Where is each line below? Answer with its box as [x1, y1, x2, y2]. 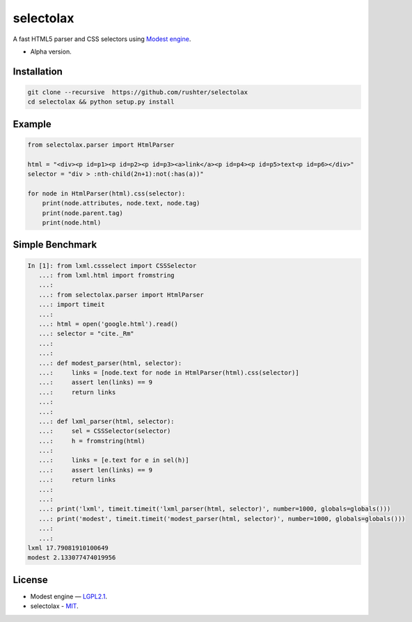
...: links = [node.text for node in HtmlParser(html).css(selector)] [38, 369, 299, 376]
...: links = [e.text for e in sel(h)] [38, 456, 189, 464]
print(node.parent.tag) [42, 209, 123, 217]
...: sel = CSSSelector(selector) [38, 427, 171, 435]
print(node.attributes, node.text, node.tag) [42, 199, 200, 207]
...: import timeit [38, 301, 105, 309]
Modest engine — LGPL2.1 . [30, 592, 108, 600]
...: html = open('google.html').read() [38, 320, 179, 328]
